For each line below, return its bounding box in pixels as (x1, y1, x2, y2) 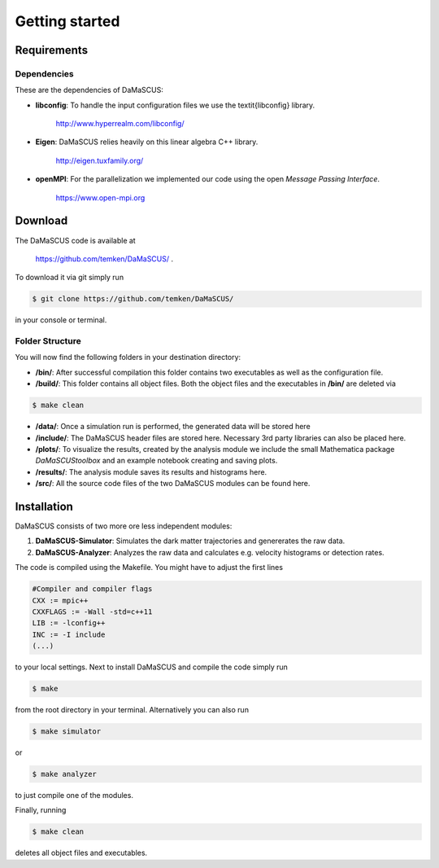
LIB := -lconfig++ (32, 619, 106, 628)
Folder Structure (15, 335, 81, 347)
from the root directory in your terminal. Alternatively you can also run (15, 705, 250, 715)
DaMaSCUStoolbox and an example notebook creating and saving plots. (35, 456, 278, 466)
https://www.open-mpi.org (55, 192, 146, 203)
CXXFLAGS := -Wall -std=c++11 (32, 607, 153, 616)
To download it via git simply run (15, 273, 124, 283)
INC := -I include (32, 629, 106, 639)
